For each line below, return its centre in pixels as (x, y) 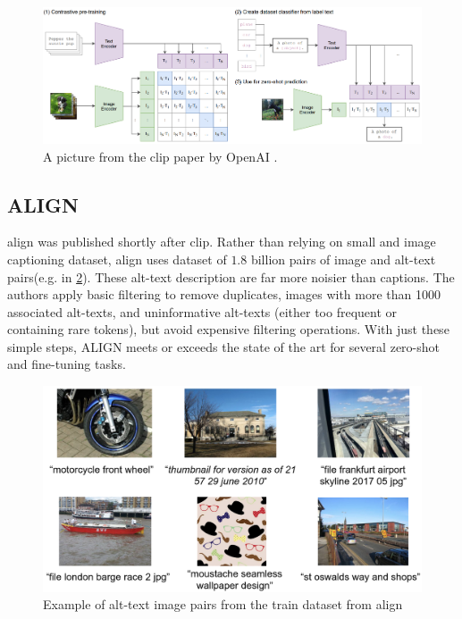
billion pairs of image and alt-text (343, 259)
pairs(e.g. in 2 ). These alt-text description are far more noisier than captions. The (231, 276)
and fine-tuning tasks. (67, 364)
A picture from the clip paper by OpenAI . (160, 156)
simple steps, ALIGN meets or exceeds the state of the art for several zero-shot (223, 346)
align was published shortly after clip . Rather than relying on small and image (222, 242)
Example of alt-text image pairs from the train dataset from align (223, 604)
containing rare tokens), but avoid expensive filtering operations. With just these (228, 329)
